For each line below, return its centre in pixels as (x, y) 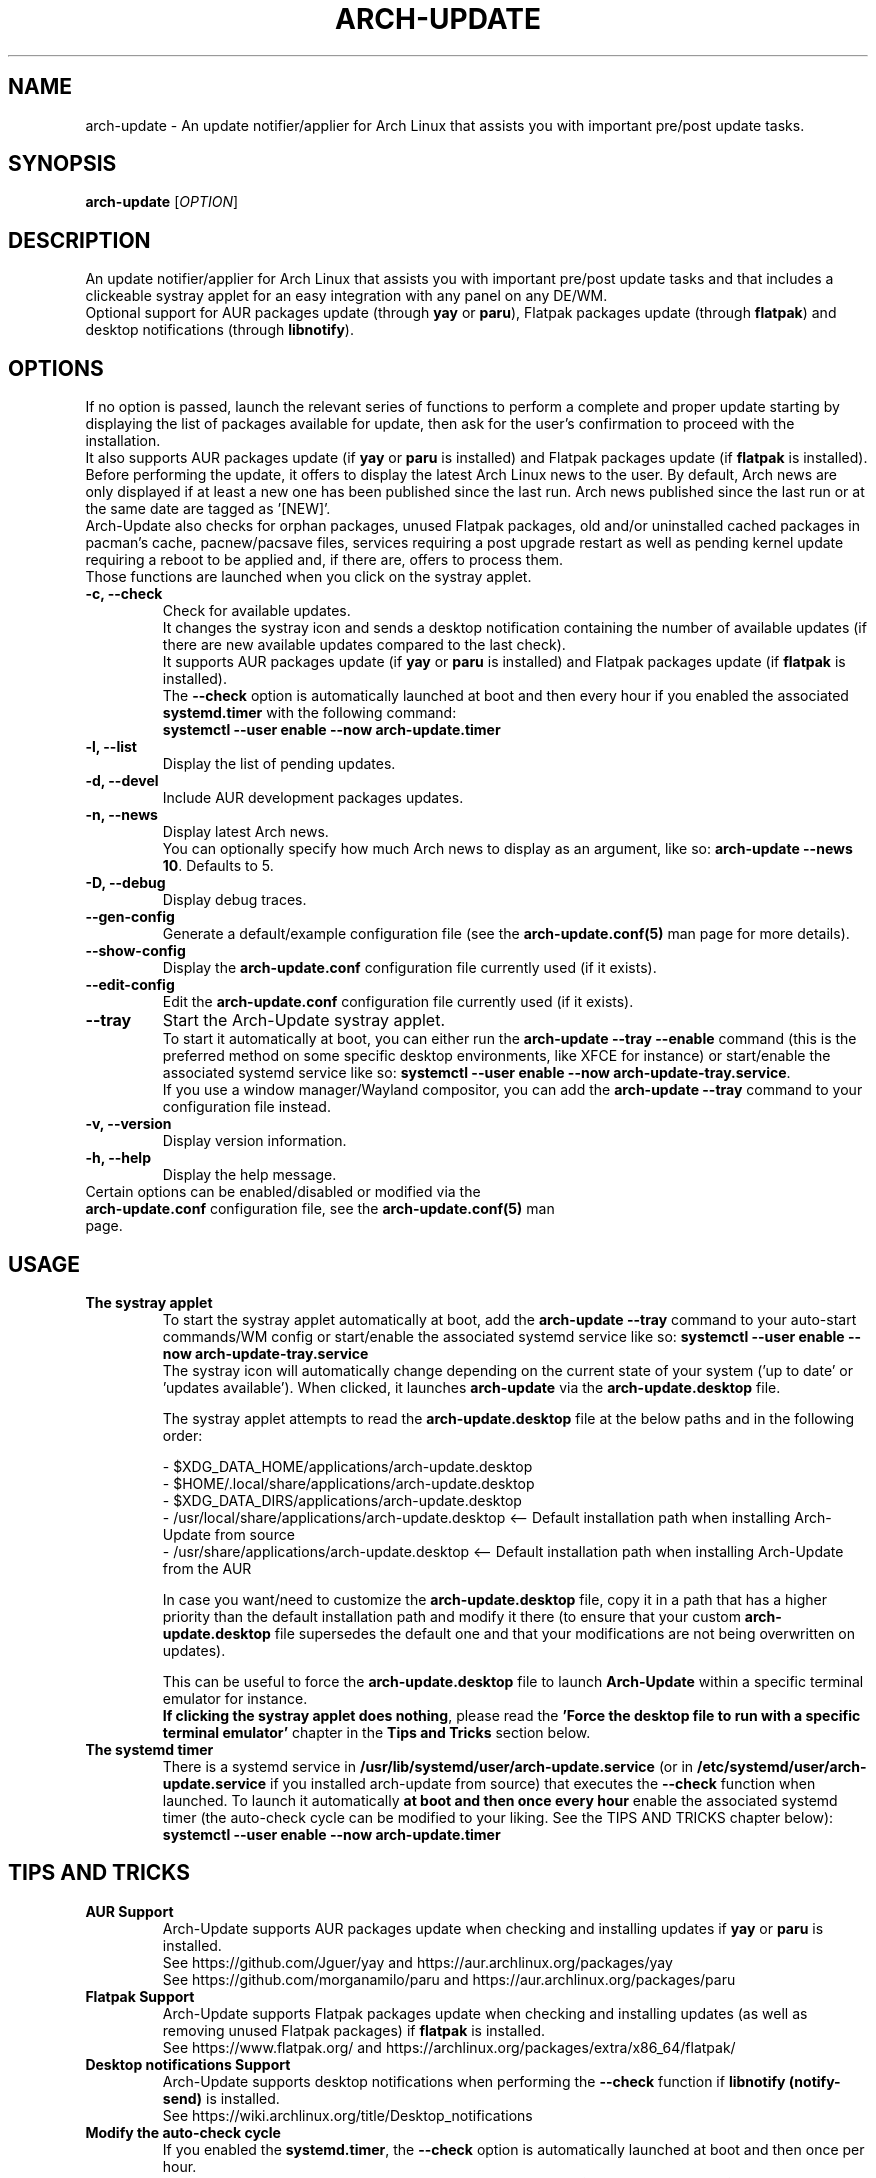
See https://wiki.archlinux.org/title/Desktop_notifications (347, 2115)
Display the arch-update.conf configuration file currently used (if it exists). (409, 968)
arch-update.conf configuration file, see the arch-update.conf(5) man (320, 1209)
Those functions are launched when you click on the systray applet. (308, 577)
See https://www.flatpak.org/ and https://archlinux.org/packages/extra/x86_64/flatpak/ (449, 2047)
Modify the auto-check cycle (183, 2132)
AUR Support (129, 1911)
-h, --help (118, 1158)
